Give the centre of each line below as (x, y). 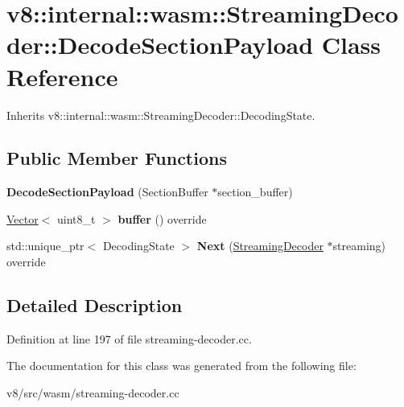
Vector (23, 218)
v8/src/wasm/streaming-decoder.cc (93, 393)
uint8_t (76, 218)
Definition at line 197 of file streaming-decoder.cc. (129, 338)
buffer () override (162, 218)
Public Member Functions (117, 158)
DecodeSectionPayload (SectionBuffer (107, 192)
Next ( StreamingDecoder (260, 246)
